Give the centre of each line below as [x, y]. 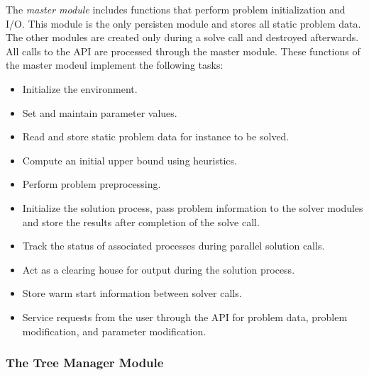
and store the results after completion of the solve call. [141, 222]
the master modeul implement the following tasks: [115, 65]
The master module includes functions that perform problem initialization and [176, 9]
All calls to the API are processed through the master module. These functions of [183, 51]
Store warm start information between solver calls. [132, 293]
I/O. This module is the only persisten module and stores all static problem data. [183, 23]
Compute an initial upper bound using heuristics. [130, 160]
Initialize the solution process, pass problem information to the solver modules [193, 207]
